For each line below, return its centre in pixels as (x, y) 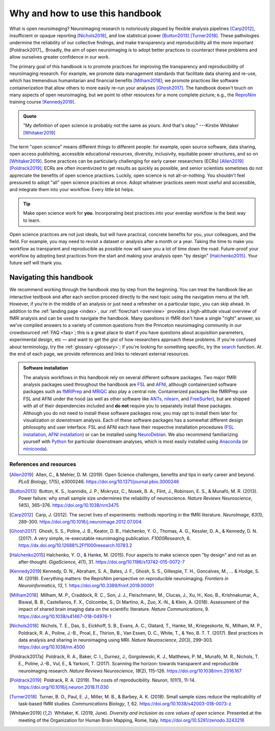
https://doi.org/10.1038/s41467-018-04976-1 (65, 616)
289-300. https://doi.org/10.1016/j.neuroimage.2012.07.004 (80, 522)
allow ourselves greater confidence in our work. (60, 57)
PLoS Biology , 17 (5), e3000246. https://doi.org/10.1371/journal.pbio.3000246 (99, 482)
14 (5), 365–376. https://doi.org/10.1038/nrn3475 (69, 505)
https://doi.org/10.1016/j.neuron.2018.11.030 (64, 687)
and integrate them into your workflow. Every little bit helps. (72, 190)
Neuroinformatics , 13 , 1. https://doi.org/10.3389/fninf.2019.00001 (86, 586)
